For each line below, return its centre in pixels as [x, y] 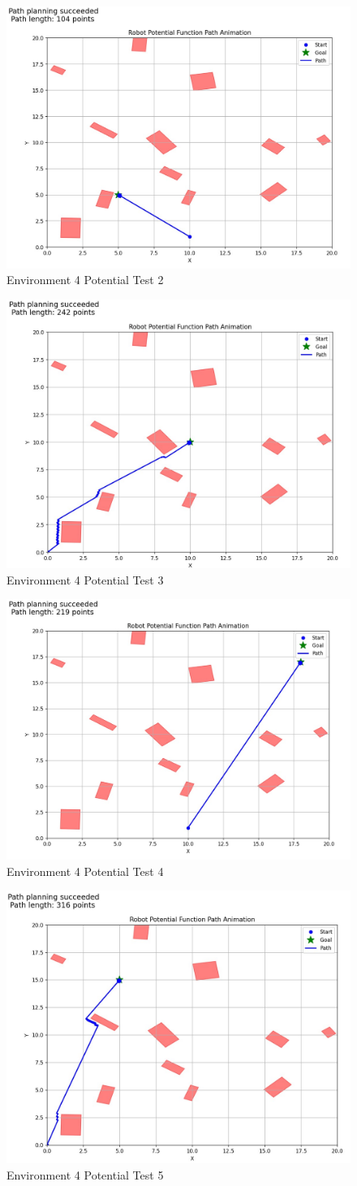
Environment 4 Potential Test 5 [85, 1175]
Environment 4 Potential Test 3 [85, 579]
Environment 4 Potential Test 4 [85, 871]
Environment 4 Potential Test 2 [85, 280]
